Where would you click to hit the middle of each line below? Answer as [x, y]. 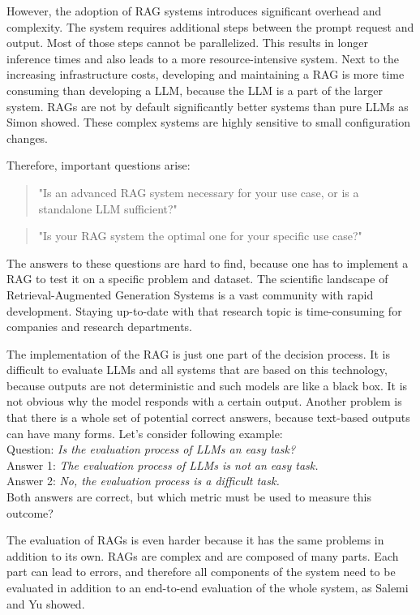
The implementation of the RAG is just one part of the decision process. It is [198, 353]
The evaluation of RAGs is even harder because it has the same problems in [195, 540]
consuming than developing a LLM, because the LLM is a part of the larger [195, 90]
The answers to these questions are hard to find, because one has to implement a [208, 262]
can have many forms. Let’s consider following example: [145, 433]
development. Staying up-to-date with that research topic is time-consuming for [204, 310]
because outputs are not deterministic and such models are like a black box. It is [207, 385]
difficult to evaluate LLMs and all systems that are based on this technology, [197, 370]
